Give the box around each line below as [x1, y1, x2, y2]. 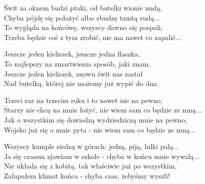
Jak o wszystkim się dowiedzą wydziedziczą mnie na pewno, [4, 114, 187, 124]
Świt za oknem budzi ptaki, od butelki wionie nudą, [4, 2, 162, 12]
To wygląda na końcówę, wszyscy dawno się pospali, [4, 22, 163, 32]
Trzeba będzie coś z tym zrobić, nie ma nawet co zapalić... [4, 31, 182, 42]
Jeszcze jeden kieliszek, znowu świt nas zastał [4, 68, 143, 78]
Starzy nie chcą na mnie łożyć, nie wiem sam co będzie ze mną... [4, 104, 202, 115]
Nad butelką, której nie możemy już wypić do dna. [4, 78, 159, 88]
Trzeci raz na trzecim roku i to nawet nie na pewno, [4, 94, 163, 105]
